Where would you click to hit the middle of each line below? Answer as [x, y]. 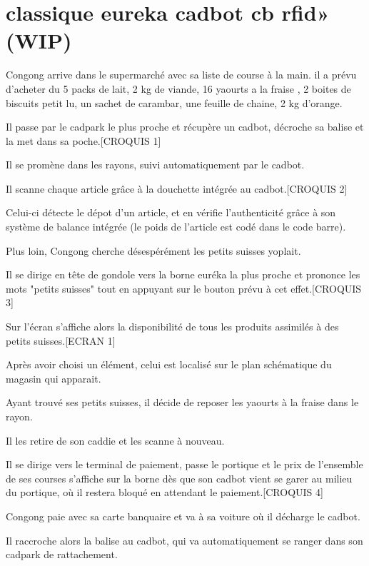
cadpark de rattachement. [62, 554]
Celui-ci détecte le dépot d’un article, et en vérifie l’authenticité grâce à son [171, 212]
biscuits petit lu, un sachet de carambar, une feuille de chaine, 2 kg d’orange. [174, 102]
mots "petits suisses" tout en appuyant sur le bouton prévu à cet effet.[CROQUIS [184, 288]
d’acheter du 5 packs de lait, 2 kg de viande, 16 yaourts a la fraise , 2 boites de [178, 88]
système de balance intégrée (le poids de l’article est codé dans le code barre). [176, 227]
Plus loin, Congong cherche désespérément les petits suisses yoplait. [153, 250]
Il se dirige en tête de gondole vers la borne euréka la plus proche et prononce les [183, 274]
